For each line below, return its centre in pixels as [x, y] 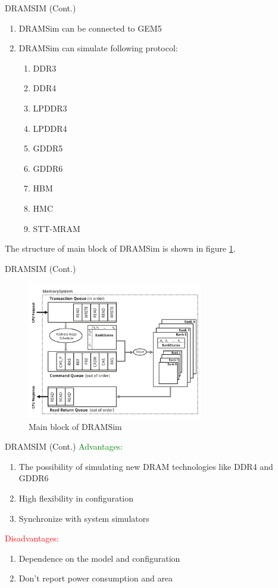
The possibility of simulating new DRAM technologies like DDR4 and [146, 466]
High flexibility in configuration [76, 498]
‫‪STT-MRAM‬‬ [57, 228]
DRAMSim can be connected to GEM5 [90, 28]
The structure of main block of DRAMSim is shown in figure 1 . [120, 248]
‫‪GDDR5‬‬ [48, 148]
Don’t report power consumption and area [96, 578]
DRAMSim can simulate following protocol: [98, 48]
